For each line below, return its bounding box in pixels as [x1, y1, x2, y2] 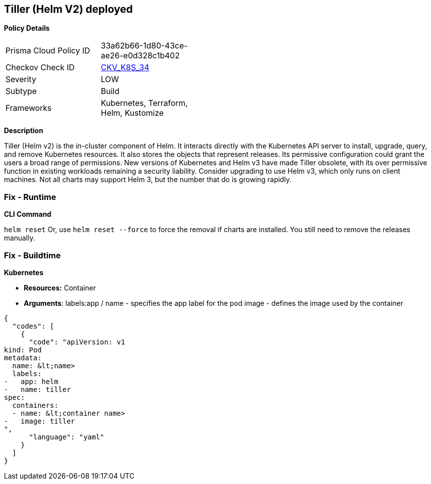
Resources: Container [24, 283, 96, 292]
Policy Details [4, 24, 50, 33]
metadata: [4, 353, 42, 362]
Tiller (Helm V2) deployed [4, 3, 133, 15]
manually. [4, 234, 35, 242]
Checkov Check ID [5, 62, 75, 73]
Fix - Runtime [4, 192, 56, 202]
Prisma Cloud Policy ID [5, 46, 90, 56]
